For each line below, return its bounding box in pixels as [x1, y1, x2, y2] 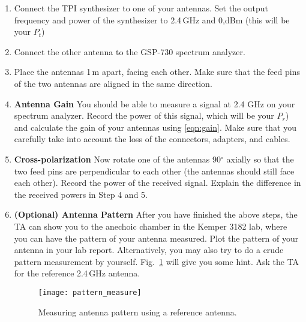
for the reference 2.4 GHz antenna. [14, 267, 140, 279]
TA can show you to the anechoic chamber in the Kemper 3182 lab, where [14, 219, 287, 232]
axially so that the [226, 152, 294, 165]
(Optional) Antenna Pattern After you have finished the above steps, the [14, 208, 298, 221]
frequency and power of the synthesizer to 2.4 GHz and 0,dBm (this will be [14, 13, 290, 26]
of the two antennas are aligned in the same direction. [14, 77, 212, 89]
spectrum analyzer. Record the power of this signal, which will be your [14, 109, 274, 122]
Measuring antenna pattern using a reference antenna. [38, 305, 237, 318]
